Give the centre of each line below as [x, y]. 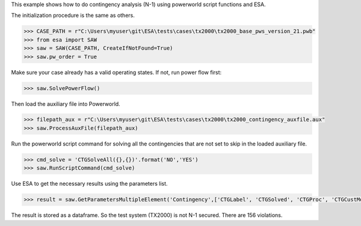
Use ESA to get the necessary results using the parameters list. [89, 184]
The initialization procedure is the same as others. [73, 16]
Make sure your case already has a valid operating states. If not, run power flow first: [116, 72]
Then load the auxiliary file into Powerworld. [66, 104]
